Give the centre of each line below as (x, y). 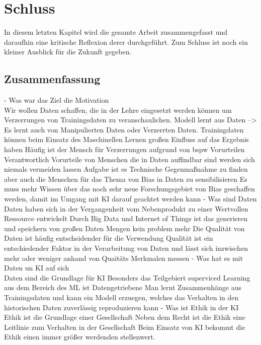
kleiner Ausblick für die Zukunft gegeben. (68, 52)
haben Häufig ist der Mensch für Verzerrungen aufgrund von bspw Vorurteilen (124, 149)
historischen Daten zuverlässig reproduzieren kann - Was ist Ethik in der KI (121, 307)
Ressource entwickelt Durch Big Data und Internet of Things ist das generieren (126, 218)
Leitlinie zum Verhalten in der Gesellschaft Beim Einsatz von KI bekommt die (125, 327)
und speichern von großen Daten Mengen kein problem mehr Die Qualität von (124, 228)
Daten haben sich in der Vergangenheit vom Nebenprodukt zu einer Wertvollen (126, 208)
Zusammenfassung (52, 79)
